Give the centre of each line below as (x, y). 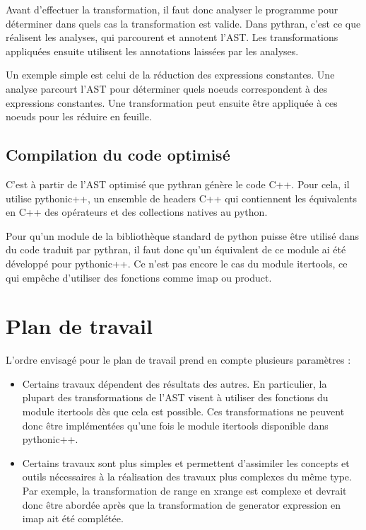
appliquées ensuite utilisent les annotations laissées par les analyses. (152, 51)
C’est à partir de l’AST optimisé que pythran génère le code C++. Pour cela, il (178, 184)
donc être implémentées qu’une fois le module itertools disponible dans (175, 425)
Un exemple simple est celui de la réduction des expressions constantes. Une (170, 75)
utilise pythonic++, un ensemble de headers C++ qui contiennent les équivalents (182, 198)
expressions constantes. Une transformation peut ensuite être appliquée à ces (172, 102)
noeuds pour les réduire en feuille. (79, 116)
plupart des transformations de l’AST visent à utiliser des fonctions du (175, 397)
